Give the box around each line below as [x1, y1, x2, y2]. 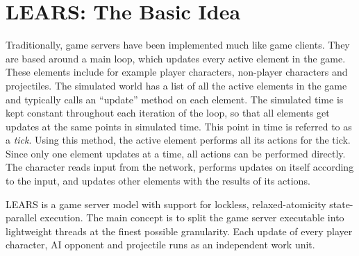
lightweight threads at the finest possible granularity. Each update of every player [6, 223, 353, 238]
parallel [6, 210, 37, 225]
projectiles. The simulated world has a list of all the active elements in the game [6, 78, 347, 92]
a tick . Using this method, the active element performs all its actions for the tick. [6, 133, 351, 147]
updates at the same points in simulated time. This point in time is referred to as [6, 119, 352, 133]
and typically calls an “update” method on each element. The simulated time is [6, 92, 344, 106]
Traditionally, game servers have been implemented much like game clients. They [6, 37, 350, 52]
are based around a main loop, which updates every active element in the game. [6, 51, 346, 65]
